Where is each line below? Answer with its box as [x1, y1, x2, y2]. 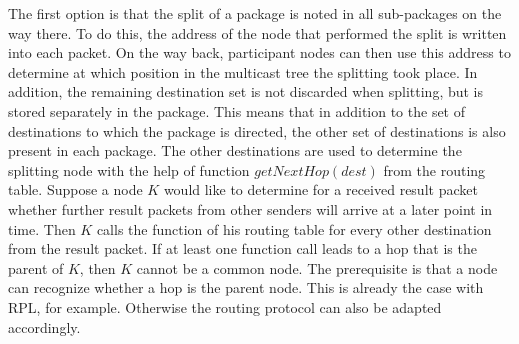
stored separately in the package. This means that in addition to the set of [8, 100, 466, 121]
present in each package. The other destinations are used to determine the [8, 140, 462, 161]
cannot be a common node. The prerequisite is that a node [136, 257, 498, 278]
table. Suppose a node [8, 179, 143, 200]
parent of [8, 257, 64, 278]
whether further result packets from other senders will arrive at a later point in [8, 198, 493, 219]
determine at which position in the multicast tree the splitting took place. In [8, 61, 478, 82]
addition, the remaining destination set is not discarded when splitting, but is [8, 81, 484, 102]
